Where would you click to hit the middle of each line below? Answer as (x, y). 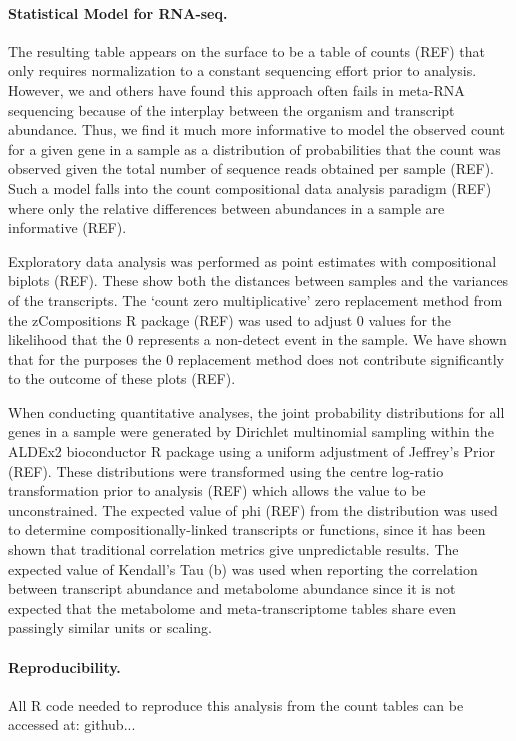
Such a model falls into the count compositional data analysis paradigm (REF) (250, 187)
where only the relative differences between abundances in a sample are (226, 207)
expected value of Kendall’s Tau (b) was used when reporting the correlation (243, 568)
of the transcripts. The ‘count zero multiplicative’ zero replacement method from (255, 299)
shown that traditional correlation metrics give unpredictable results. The (233, 549)
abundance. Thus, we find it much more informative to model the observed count (256, 129)
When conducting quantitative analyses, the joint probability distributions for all (256, 411)
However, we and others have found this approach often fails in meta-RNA (236, 89)
